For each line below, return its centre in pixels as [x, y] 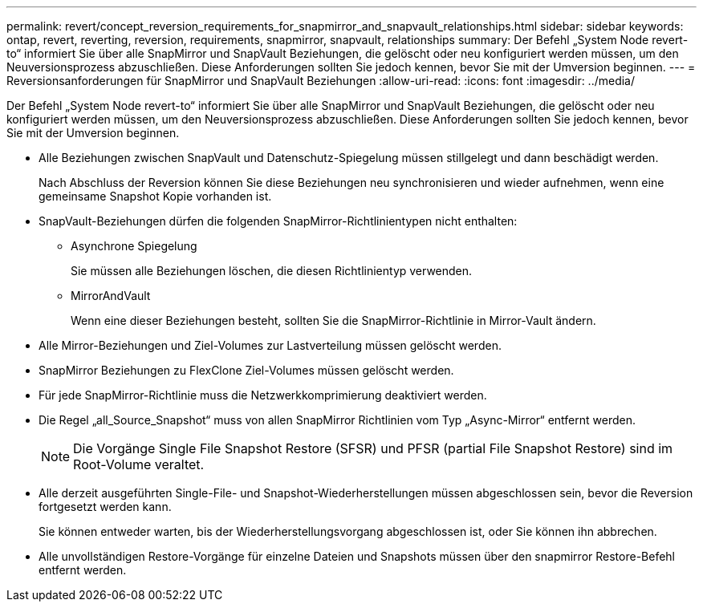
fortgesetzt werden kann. [105, 507]
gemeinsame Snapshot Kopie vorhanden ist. [155, 196]
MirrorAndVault [111, 296]
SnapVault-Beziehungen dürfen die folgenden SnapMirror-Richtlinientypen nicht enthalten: [278, 221]
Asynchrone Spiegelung [134, 246]
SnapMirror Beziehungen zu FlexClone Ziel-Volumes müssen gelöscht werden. [246, 370]
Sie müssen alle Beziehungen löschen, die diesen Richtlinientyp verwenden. [272, 271]
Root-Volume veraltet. [139, 464]
